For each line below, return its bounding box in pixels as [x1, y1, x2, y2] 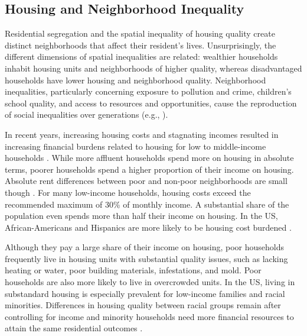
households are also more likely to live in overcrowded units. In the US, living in [5, 276, 295, 288]
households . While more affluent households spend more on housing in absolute [5, 151, 294, 164]
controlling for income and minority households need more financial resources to [5, 310, 294, 322]
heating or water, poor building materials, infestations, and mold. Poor [5, 264, 262, 276]
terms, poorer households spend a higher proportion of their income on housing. [5, 163, 294, 175]
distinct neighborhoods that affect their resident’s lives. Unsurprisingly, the [5, 38, 276, 51]
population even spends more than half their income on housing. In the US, [5, 209, 278, 222]
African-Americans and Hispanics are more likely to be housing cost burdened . [5, 221, 292, 233]
